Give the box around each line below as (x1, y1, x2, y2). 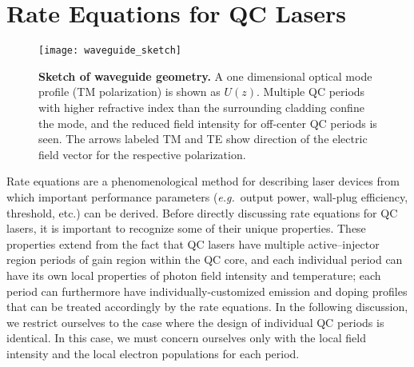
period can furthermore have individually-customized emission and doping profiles (6, 282, 408, 299)
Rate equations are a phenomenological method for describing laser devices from (6, 173, 400, 189)
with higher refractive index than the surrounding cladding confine (38, 98, 364, 115)
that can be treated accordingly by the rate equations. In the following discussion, (6, 298, 408, 315)
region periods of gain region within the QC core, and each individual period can (6, 251, 403, 268)
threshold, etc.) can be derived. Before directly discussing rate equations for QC (6, 204, 398, 221)
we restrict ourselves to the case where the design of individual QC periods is (6, 313, 384, 330)
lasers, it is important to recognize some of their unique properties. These (6, 220, 366, 237)
